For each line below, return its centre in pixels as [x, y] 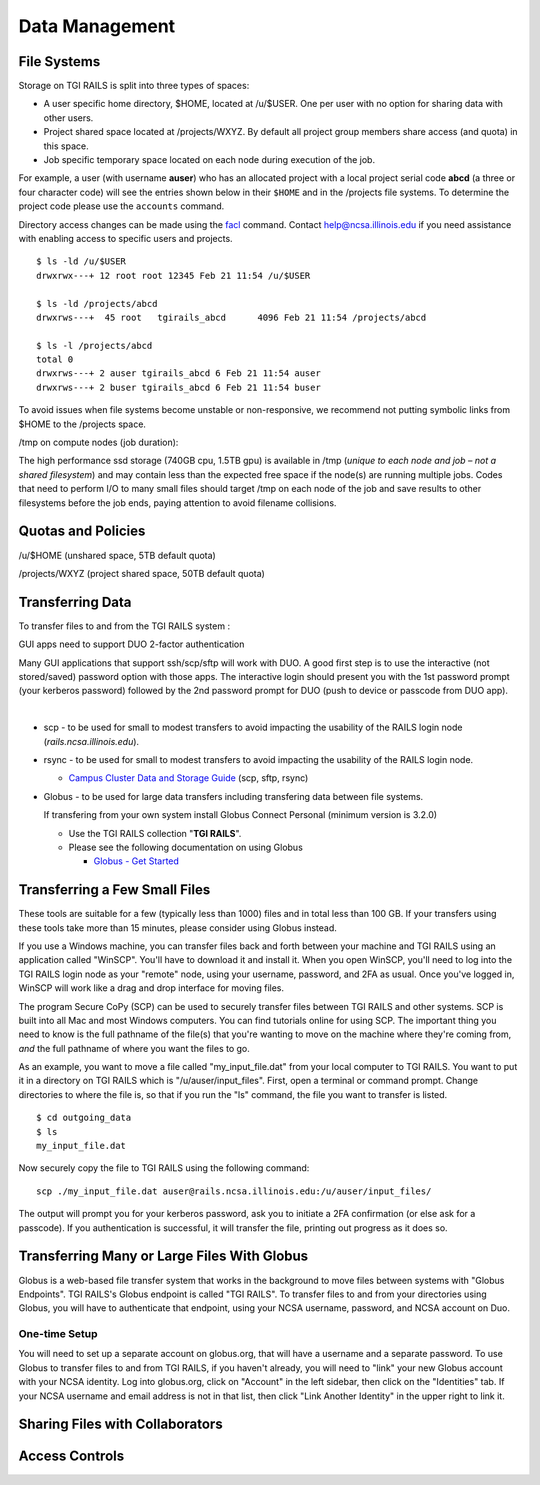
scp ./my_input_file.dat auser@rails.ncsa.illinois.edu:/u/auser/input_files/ [234, 1191]
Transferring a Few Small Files [114, 890]
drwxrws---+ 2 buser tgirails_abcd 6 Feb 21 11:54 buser [179, 387]
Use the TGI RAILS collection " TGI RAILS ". [155, 833]
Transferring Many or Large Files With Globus [163, 1256]
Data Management [97, 26]
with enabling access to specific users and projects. [126, 238]
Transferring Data [75, 601]
